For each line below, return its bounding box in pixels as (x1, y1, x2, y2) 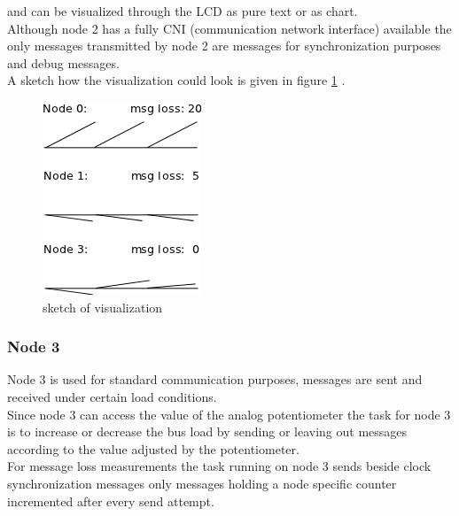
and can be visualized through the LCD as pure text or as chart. (7, 2, 358, 19)
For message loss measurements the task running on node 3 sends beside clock (7, 457, 432, 475)
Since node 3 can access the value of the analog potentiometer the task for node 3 (7, 404, 451, 423)
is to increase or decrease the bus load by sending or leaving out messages (7, 422, 408, 441)
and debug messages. (7, 53, 120, 72)
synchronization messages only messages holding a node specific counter (7, 474, 397, 492)
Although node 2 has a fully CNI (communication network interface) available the (7, 19, 452, 37)
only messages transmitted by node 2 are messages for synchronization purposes (7, 36, 441, 55)
